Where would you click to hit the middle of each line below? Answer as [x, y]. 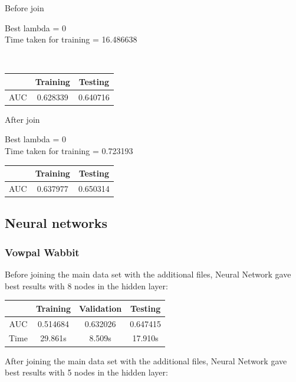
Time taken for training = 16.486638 [71, 39]
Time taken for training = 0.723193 [69, 151]
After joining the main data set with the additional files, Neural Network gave [146, 360]
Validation [101, 308]
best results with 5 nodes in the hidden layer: [86, 372]
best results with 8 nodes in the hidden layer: [86, 285]
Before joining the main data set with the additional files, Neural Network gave [148, 274]
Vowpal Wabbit [42, 252]
